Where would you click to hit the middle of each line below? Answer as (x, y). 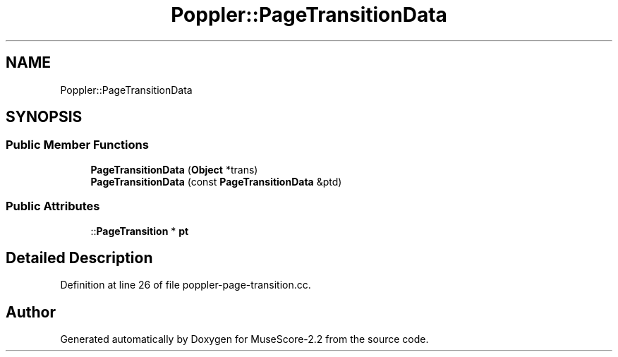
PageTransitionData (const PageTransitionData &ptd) (216, 181)
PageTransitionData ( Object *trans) (174, 169)
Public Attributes (53, 206)
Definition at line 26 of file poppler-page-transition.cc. (186, 285)
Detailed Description (79, 258)
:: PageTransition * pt (140, 231)
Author (31, 312)
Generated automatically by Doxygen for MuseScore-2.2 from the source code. (244, 339)
